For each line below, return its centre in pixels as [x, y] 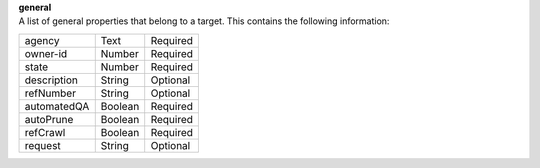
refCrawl [45, 132]
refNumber [50, 93]
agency [42, 40]
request [43, 145]
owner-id [46, 53]
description [51, 80]
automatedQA [57, 106]
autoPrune [49, 119]
